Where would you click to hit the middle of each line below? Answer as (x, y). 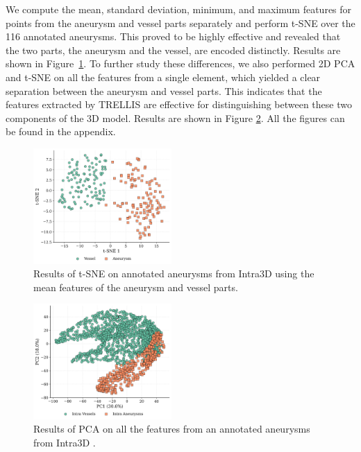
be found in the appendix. (61, 131)
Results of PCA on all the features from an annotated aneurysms (172, 429)
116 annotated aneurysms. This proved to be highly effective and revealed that (173, 36)
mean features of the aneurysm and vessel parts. (136, 287)
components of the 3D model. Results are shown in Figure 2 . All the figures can (175, 118)
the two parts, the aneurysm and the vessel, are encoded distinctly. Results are (173, 50)
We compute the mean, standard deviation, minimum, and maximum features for (179, 9)
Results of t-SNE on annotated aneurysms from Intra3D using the (174, 273)
